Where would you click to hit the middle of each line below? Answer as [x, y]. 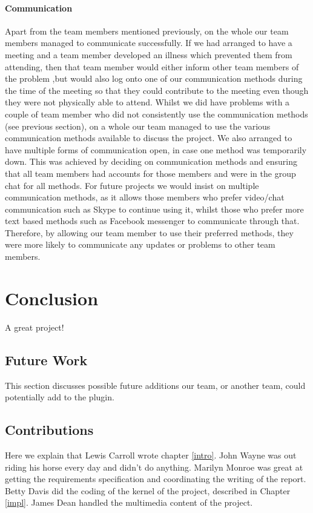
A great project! [35, 327]
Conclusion [52, 298]
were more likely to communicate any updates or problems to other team [140, 244]
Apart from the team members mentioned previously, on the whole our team [147, 31]
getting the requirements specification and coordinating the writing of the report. [156, 479]
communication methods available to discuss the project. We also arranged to [149, 138]
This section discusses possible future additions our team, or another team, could [155, 385]
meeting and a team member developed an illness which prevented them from [149, 54]
